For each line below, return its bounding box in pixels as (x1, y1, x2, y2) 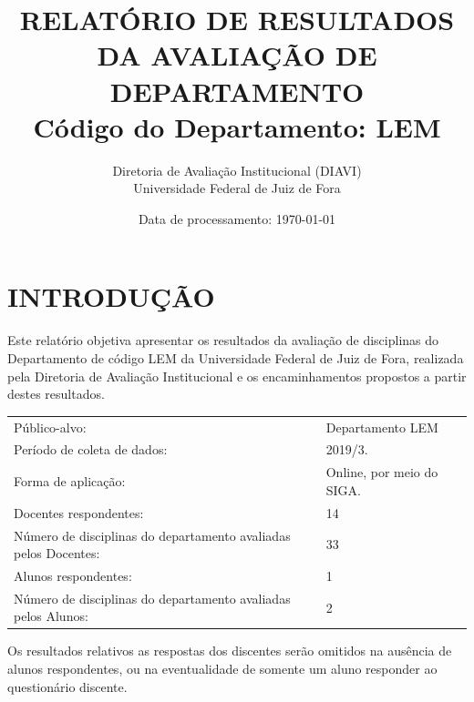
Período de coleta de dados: (14, 440, 168, 459)
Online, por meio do (325, 463, 438, 482)
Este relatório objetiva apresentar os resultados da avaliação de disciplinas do (7, 331, 439, 350)
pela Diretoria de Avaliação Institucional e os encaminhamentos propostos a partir (7, 366, 467, 385)
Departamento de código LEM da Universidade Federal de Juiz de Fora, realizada (7, 349, 464, 367)
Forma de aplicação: (14, 472, 126, 491)
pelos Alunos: (14, 606, 88, 626)
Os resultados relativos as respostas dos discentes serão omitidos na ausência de (7, 641, 452, 660)
